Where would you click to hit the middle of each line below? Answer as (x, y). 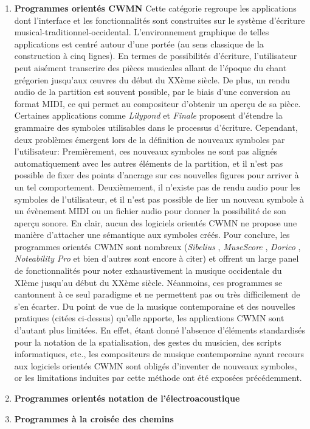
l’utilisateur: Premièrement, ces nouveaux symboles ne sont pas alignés (146, 151)
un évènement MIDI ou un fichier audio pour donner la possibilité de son (150, 211)
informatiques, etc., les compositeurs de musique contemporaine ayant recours (159, 354)
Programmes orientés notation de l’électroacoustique (127, 398)
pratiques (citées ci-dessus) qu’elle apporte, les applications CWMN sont (149, 318)
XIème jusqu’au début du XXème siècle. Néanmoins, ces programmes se (148, 282)
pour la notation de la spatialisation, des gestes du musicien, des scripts (148, 342)
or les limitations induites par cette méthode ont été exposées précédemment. (158, 378)
